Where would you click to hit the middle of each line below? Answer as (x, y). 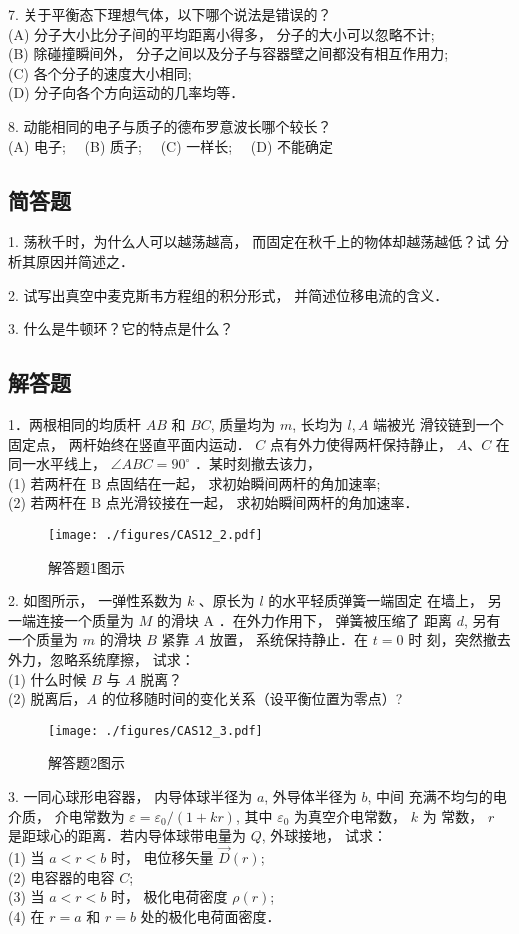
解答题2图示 (86, 762)
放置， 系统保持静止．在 (289, 639)
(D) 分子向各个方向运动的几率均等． (126, 92)
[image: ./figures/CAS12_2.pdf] (155, 534)
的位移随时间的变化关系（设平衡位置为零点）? (252, 698)
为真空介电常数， (350, 815)
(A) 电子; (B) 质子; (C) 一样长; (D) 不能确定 (171, 145)
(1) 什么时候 (47, 678)
